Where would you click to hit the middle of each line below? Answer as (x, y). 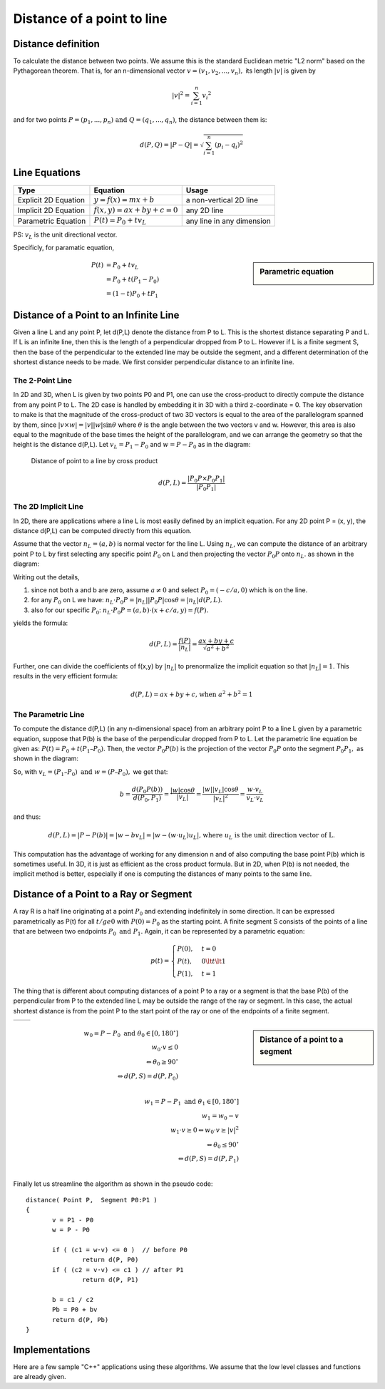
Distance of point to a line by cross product (94, 460)
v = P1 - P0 (73, 1220)
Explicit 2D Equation (51, 200)
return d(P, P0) (111, 1260)
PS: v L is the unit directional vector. (65, 235)
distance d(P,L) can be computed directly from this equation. (102, 531)
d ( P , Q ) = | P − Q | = (169, 145)
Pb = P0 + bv (75, 1310)
